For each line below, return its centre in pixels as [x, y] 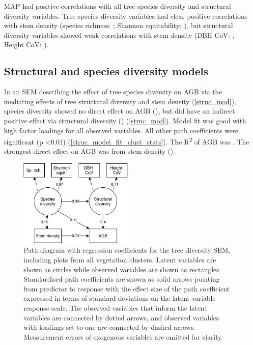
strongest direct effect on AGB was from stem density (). [90, 151]
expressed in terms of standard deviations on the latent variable [120, 298]
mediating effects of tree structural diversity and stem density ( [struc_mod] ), [120, 101]
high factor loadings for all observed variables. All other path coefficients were [121, 130]
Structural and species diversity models [106, 71]
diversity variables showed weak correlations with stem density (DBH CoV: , [119, 35]
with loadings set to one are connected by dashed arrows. [110, 327]
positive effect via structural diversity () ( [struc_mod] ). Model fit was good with [125, 120]
